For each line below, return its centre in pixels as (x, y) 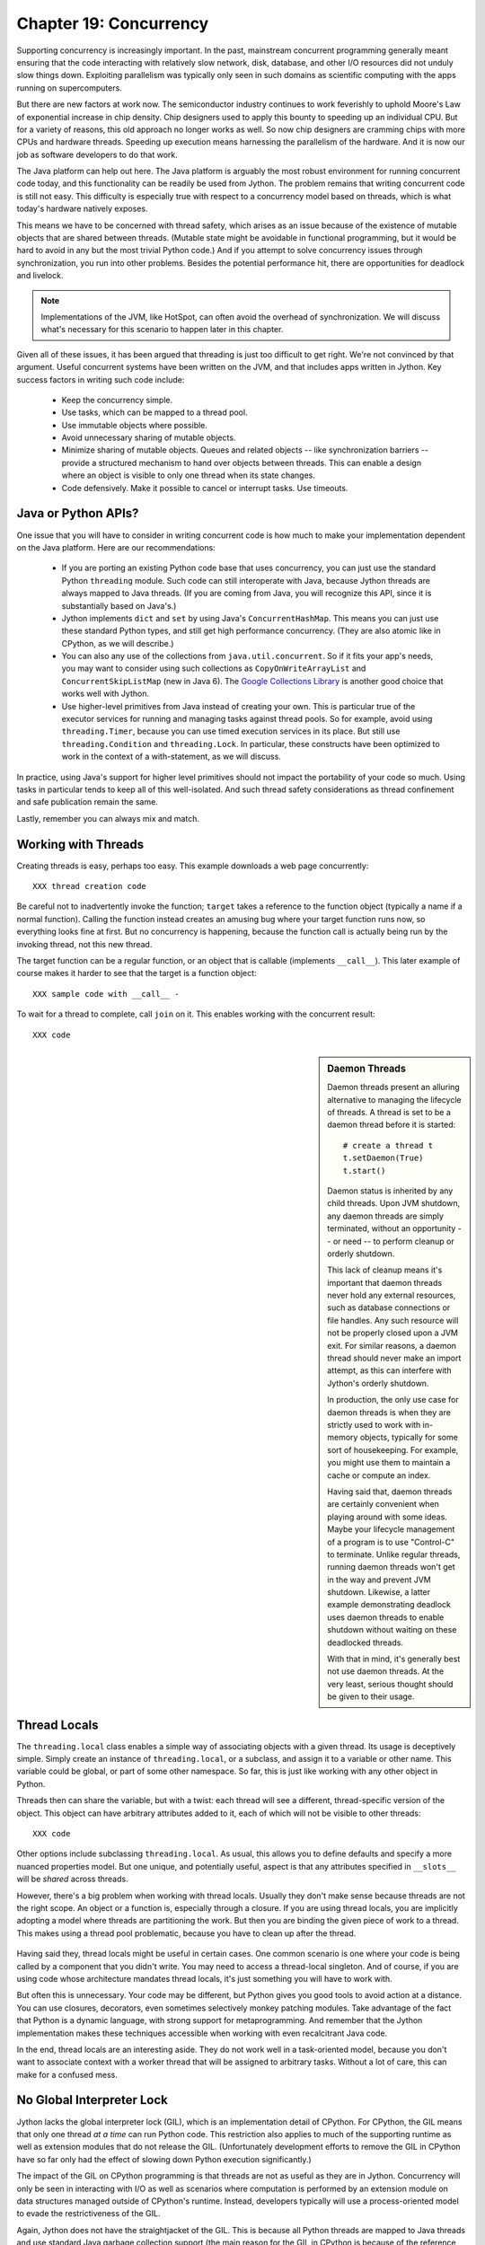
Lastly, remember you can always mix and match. (108, 818)
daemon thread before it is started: (392, 1125)
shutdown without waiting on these (392, 1630)
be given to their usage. (371, 1696)
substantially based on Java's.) (119, 605)
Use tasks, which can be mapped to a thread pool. (154, 412)
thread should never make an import (394, 1358)
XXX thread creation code (90, 886)
